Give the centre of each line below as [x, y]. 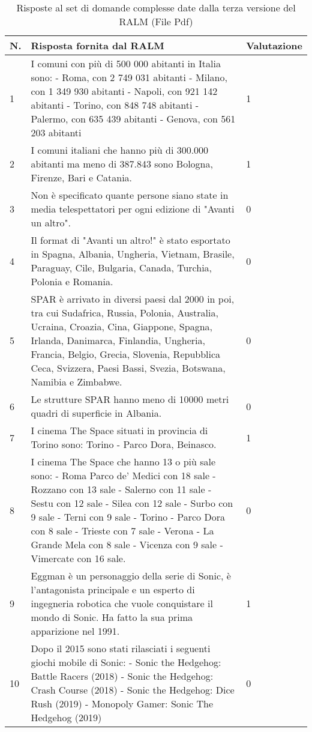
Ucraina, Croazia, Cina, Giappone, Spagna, [121, 326]
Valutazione [274, 45]
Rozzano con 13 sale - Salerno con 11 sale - [121, 489]
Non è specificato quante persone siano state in [130, 195]
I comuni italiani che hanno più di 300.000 [120, 150]
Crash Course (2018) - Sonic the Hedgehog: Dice [133, 690]
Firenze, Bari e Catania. [82, 177]
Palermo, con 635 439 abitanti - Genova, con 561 [133, 119]
